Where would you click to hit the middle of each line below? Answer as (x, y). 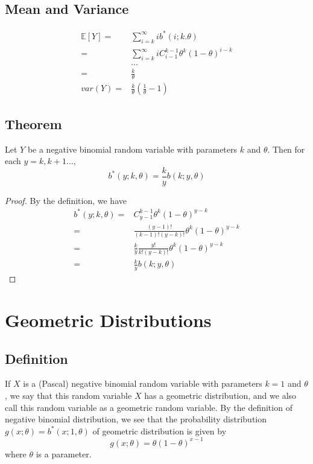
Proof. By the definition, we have (66, 200)
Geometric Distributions (108, 319)
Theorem (33, 123)
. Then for (286, 149)
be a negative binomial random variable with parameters (132, 149)
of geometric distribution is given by (160, 431)
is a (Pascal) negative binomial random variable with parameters (143, 383)
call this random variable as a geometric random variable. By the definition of (149, 407)
